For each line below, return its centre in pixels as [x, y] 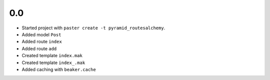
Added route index [42, 42]
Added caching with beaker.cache [59, 69]
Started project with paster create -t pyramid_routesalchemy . [93, 28]
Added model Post [41, 34]
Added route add [39, 48]
